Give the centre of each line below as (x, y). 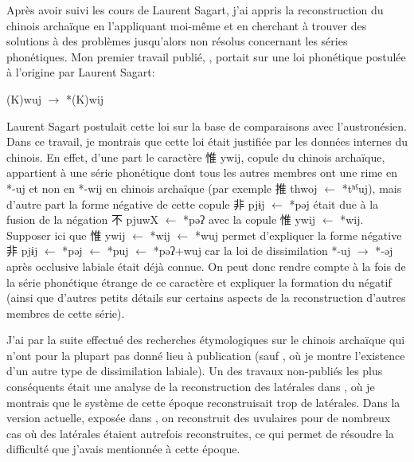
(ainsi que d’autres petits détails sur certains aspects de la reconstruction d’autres (206, 298)
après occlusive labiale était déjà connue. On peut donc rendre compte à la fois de (206, 266)
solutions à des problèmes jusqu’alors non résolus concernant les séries (177, 41)
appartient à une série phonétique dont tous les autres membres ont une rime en (202, 172)
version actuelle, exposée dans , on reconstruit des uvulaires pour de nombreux (199, 418)
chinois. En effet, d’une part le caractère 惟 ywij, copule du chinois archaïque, (196, 157)
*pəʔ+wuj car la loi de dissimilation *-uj (252, 251)
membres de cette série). (66, 313)
